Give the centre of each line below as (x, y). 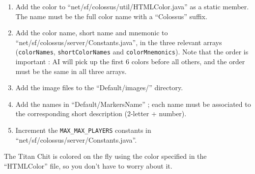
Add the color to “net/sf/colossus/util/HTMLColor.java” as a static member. (132, 6)
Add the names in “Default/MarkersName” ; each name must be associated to (133, 104)
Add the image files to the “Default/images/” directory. (99, 87)
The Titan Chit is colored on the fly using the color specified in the (105, 156)
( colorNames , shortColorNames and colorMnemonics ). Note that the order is (132, 52)
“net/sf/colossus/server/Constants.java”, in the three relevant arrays (119, 42)
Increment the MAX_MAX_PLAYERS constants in (83, 130)
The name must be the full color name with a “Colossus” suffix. (111, 16)
